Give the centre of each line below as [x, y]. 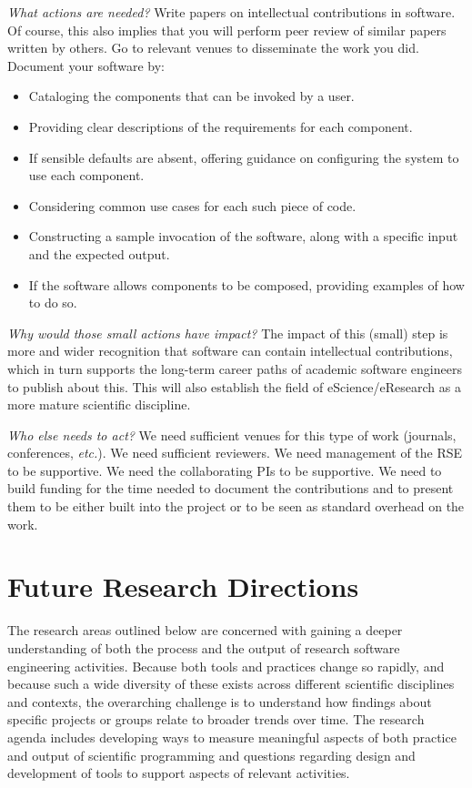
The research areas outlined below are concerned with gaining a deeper [205, 630]
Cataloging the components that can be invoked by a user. [191, 96]
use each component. [86, 175]
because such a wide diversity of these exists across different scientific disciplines [231, 684]
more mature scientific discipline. [99, 404]
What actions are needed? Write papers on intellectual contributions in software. [231, 12]
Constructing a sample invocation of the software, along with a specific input [243, 236]
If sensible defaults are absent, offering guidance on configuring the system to [244, 157]
